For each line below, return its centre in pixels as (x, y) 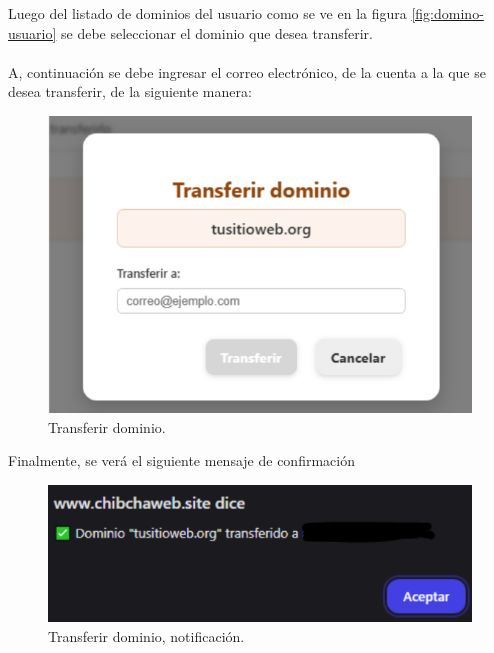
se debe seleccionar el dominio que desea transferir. (217, 32)
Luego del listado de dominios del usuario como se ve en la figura (207, 13)
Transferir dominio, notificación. (146, 635)
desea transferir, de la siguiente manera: (130, 91)
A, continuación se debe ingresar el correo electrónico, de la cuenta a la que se (247, 71)
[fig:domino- (447, 13)
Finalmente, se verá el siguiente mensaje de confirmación (181, 460)
